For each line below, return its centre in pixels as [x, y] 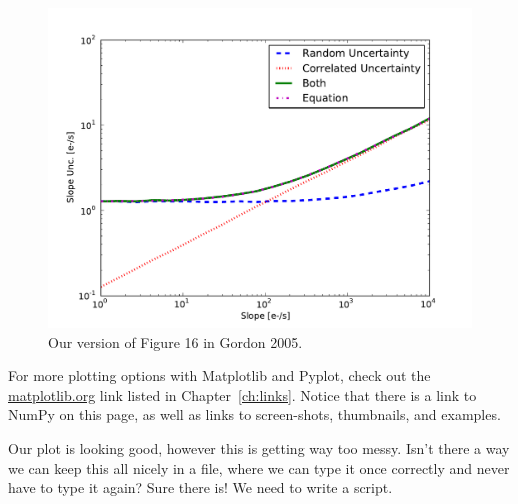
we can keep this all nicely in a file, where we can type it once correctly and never [259, 467]
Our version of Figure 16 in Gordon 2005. [175, 341]
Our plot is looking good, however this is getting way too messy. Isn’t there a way [259, 448]
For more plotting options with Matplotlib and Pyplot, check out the [219, 375]
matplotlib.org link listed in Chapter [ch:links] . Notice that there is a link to [242, 394]
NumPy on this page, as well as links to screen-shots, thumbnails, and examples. [254, 414]
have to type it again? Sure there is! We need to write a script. [200, 487]
